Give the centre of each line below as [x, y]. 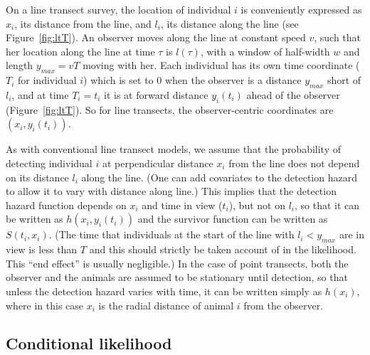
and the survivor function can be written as [233, 219]
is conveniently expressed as [301, 9]
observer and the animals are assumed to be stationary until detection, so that [177, 277]
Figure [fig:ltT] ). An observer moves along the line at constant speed [156, 37]
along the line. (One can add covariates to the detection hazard [219, 177]
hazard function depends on [66, 205]
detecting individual [49, 163]
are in [351, 234]
